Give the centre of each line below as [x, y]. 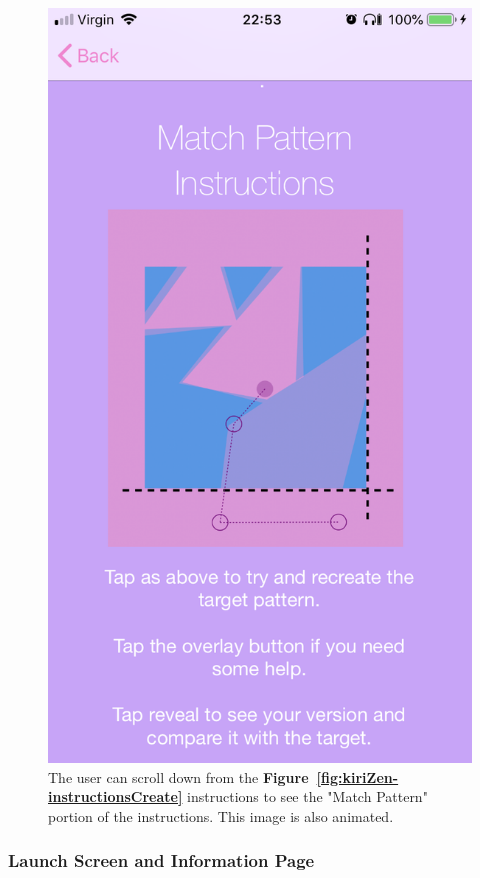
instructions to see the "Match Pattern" [307, 796]
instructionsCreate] [115, 796]
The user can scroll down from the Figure [178, 776]
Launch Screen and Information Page [161, 860]
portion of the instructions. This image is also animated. [221, 815]
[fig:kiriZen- [357, 776]
